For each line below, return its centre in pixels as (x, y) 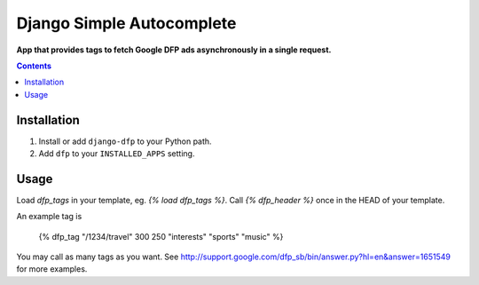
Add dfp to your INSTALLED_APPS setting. (117, 154)
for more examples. (52, 269)
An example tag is (49, 217)
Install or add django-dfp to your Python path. (125, 141)
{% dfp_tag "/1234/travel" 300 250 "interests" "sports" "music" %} (161, 236)
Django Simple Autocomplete (126, 23)
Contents (34, 66)
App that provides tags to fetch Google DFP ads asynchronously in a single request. (174, 50)
